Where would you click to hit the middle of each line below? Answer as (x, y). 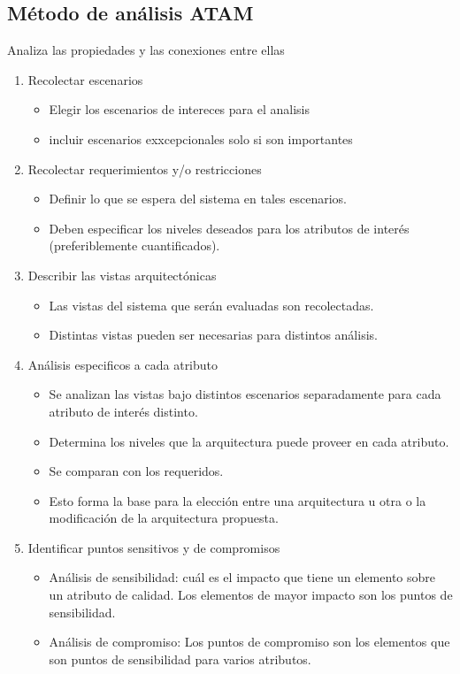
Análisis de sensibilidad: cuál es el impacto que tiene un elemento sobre (242, 577)
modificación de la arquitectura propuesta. (164, 518)
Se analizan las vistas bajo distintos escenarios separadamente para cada (245, 394)
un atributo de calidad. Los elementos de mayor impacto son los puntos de (251, 595)
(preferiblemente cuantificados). (134, 245)
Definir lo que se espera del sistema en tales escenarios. (198, 199)
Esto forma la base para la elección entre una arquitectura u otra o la (238, 500)
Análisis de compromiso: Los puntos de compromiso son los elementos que (249, 642)
